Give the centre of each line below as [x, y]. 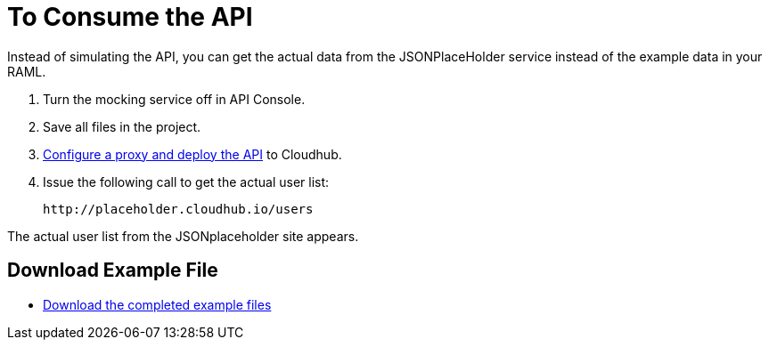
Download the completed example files [157, 304]
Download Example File [113, 270]
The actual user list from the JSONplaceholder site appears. [183, 236]
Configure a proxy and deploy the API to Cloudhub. [192, 154]
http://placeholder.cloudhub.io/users [178, 209]
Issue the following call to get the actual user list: [186, 182]
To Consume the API [130, 17]
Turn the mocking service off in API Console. [174, 99]
